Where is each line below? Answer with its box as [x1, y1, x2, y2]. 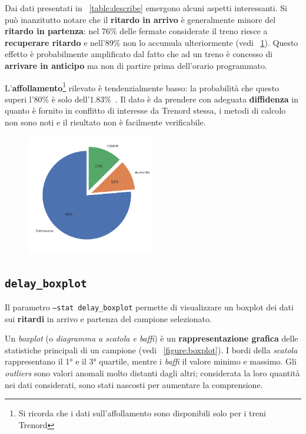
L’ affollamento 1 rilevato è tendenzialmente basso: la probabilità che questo [5, 79, 280, 94]
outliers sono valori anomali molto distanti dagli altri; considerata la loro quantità [5, 367, 300, 379]
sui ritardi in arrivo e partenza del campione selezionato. [5, 312, 212, 324]
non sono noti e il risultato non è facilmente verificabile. [5, 116, 206, 128]
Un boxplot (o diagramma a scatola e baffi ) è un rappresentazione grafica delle [5, 332, 298, 344]
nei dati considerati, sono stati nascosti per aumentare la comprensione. [5, 378, 263, 390]
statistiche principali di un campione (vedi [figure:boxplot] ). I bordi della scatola [5, 343, 298, 356]
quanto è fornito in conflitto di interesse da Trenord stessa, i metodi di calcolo [5, 104, 286, 117]
